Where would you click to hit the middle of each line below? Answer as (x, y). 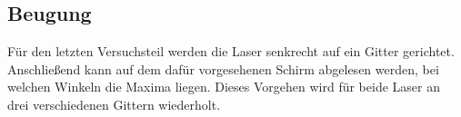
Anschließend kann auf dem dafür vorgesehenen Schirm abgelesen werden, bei (223, 68)
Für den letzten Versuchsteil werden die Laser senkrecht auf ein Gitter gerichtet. (231, 51)
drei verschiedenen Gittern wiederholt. (114, 104)
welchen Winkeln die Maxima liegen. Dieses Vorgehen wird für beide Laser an (224, 87)
